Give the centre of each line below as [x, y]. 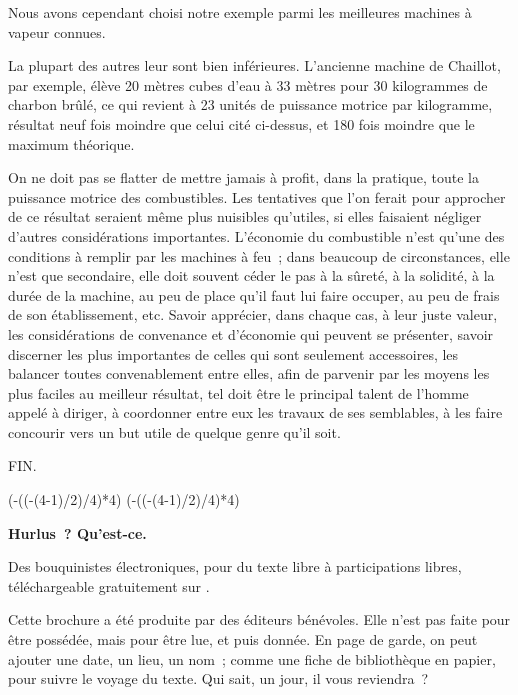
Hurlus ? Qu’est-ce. [77, 532]
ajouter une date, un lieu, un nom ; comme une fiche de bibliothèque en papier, [252, 658]
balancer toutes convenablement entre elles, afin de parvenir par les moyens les [249, 373]
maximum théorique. [71, 143]
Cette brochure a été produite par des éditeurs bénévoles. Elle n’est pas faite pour [259, 619]
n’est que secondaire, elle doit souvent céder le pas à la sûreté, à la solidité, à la [251, 275]
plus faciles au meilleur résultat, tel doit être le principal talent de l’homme [238, 392]
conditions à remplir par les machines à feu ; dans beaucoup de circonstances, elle [259, 255]
